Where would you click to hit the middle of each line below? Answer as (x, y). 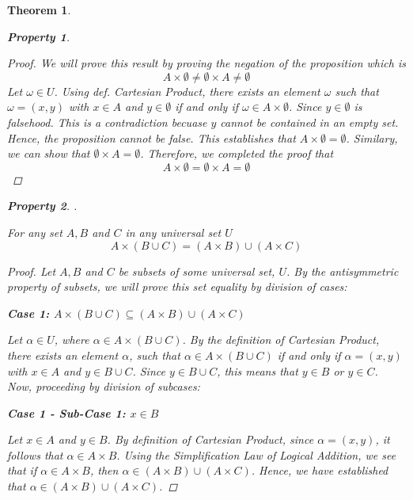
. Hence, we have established (320, 470)
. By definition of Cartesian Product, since (210, 439)
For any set (35, 232)
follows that (35, 454)
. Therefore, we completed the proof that (237, 153)
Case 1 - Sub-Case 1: (66, 412)
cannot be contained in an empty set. (309, 122)
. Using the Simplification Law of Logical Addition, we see (256, 454)
